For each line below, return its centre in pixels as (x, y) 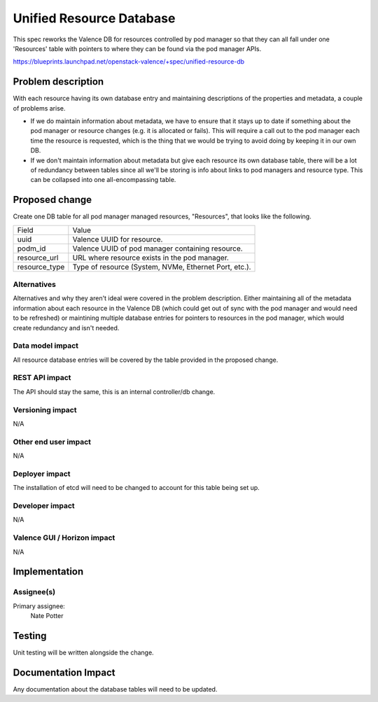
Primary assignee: (39, 606)
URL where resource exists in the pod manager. (150, 258)
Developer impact (44, 506)
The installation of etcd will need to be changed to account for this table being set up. (136, 488)
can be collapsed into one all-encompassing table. (103, 180)
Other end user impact (52, 442)
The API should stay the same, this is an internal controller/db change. (114, 391)
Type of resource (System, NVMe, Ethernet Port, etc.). (162, 267)
